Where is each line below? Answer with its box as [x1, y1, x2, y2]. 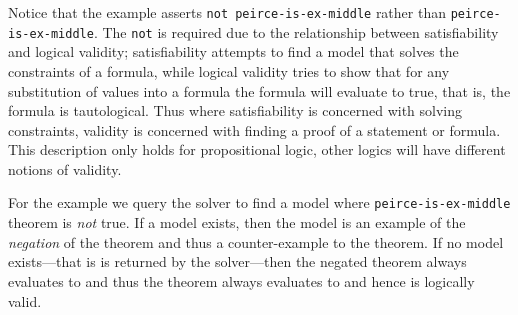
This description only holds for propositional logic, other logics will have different [8, 139, 506, 160]
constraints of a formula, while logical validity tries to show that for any [8, 60, 450, 81]
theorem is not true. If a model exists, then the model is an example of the [8, 212, 466, 233]
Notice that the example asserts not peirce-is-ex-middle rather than [8, 2, 446, 22]
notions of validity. [8, 158, 122, 179]
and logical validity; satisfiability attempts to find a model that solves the [8, 41, 459, 62]
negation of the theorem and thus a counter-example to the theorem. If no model [8, 231, 504, 252]
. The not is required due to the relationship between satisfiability [93, 21, 499, 42]
